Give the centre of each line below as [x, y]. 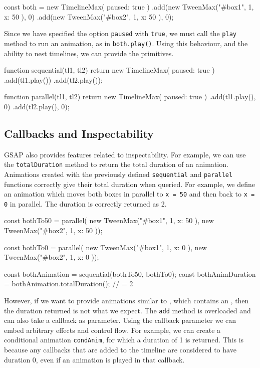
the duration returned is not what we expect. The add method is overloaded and [127, 310]
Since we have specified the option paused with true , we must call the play [120, 33]
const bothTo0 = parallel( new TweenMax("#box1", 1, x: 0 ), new [105, 247]
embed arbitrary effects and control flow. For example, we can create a [112, 330]
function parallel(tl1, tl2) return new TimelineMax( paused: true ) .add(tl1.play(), [130, 97]
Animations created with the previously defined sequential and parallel [118, 174]
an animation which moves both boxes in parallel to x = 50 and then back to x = [129, 194]
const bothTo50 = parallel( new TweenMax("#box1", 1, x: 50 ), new [109, 220]
